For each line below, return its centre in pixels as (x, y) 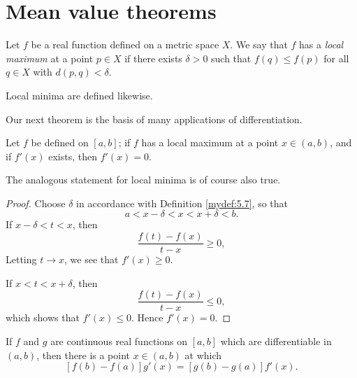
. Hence (147, 317)
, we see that (92, 259)
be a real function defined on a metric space (125, 44)
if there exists (153, 58)
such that (231, 58)
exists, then (73, 156)
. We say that (259, 44)
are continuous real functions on (119, 341)
